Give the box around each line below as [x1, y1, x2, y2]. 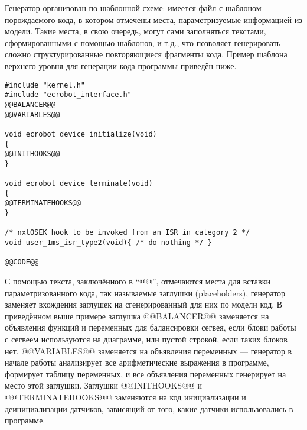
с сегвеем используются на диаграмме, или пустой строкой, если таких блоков [5, 333, 288, 345]
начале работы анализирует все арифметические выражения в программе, [5, 356, 269, 368]
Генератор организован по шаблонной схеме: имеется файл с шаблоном [5, 2, 262, 14]
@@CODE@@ [5, 258, 39, 267]
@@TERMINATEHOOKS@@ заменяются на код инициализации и [5, 390, 246, 403]
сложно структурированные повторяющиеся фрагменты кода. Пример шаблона [5, 48, 288, 60]
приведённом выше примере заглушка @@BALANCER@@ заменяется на [5, 309, 269, 322]
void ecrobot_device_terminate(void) [5, 179, 153, 188]
